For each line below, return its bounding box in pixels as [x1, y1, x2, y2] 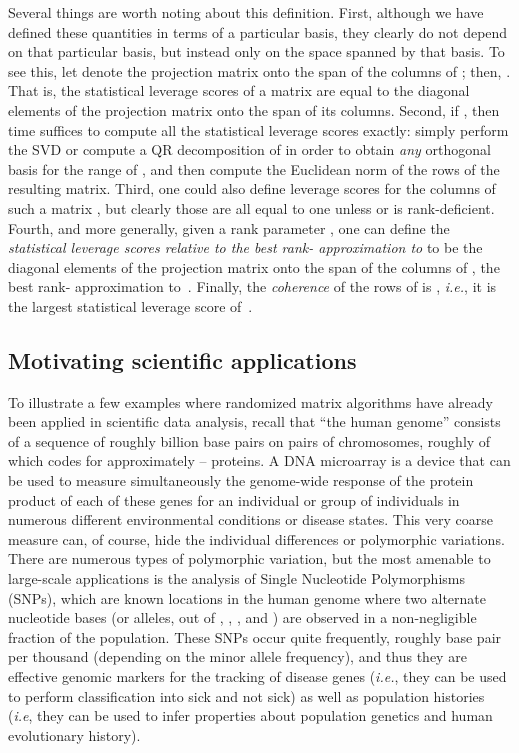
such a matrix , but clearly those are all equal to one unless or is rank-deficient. [8, 197, 495, 218]
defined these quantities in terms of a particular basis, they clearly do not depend [8, 21, 508, 42]
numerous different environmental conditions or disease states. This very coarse [8, 509, 493, 530]
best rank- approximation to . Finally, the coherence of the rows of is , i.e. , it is [8, 276, 497, 297]
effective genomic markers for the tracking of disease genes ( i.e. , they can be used [8, 666, 507, 687]
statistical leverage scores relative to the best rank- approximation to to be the [8, 237, 483, 258]
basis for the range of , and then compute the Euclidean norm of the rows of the [8, 158, 500, 179]
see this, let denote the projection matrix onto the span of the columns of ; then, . [8, 60, 511, 81]
